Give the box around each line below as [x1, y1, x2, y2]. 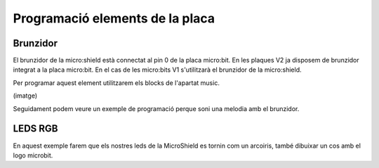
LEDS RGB [13, 123, 58, 135]
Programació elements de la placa [13, 11, 215, 26]
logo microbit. [13, 151, 53, 160]
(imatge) [13, 91, 38, 100]
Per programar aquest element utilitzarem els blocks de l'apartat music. [13, 78, 220, 87]
